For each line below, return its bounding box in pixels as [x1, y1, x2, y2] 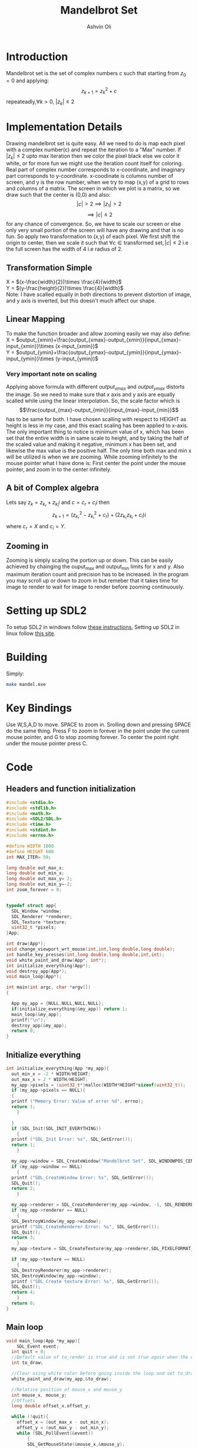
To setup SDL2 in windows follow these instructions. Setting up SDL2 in [6, 624, 180, 631]
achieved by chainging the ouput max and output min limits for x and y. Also [6, 563, 184, 572]
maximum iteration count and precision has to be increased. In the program [6, 571, 189, 578]
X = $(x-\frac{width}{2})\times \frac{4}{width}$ [6, 278, 122, 285]
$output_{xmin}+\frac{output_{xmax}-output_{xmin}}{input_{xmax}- [15, 336, 181, 343]
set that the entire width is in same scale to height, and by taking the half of [6, 434, 189, 441]
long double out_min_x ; [6, 870, 65, 876]
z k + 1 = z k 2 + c [81, 86, 117, 96]
